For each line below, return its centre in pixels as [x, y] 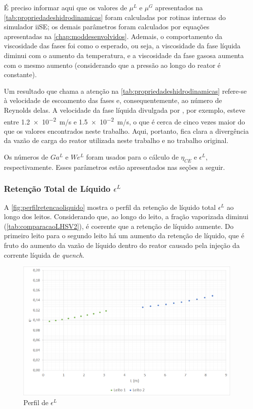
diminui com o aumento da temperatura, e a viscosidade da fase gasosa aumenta [124, 55]
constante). [20, 74]
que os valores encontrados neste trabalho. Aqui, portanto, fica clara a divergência [126, 131]
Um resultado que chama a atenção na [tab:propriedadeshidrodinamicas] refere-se [125, 91]
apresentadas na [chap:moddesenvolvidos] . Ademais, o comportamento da [113, 36]
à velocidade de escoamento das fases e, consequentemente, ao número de [113, 100]
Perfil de [36, 402]
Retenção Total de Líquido [57, 189]
